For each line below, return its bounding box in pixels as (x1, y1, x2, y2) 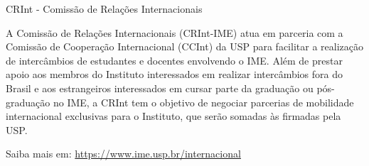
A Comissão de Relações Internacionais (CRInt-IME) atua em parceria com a (6, 25, 343, 40)
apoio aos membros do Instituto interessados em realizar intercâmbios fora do (6, 67, 343, 82)
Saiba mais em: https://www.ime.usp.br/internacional (6, 146, 241, 161)
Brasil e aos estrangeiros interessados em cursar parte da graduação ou (6, 80, 314, 95)
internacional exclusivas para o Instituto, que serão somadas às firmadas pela (6, 109, 341, 123)
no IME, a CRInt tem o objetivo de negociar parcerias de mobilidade (53, 94, 354, 109)
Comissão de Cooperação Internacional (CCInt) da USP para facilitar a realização (6, 39, 363, 54)
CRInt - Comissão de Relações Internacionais (6, 1, 203, 16)
